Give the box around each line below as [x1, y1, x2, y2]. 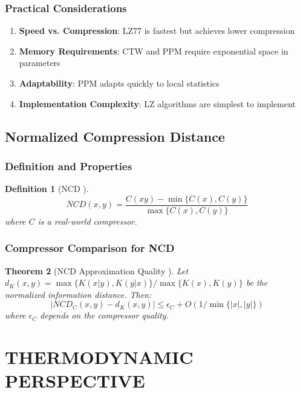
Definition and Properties [5, 158, 132, 173]
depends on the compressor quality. [40, 309, 169, 322]
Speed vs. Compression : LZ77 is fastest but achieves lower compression [19, 24, 295, 37]
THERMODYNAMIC [5, 345, 194, 369]
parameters [19, 56, 60, 69]
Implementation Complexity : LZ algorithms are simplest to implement [19, 97, 296, 110]
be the [246, 276, 268, 289]
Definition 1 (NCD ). [5, 182, 89, 195]
